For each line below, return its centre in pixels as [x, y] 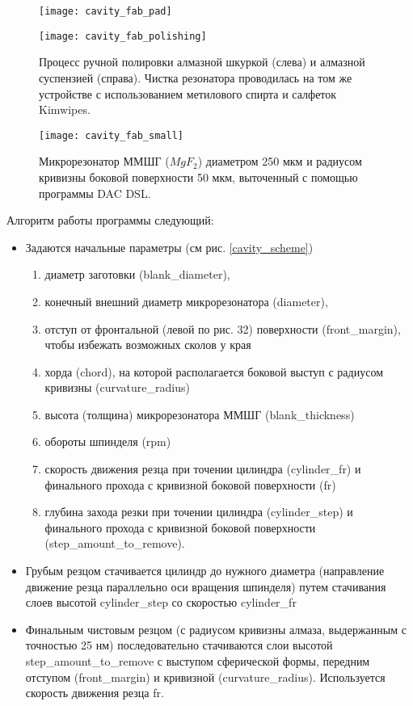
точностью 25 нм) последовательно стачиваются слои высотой [179, 645]
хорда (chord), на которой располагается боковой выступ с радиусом [214, 371]
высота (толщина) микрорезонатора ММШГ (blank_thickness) [200, 414]
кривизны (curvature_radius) [117, 387]
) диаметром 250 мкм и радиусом [280, 161]
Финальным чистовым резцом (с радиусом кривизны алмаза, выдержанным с [216, 629]
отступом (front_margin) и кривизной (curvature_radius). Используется [205, 677]
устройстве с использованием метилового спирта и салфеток [188, 93]
